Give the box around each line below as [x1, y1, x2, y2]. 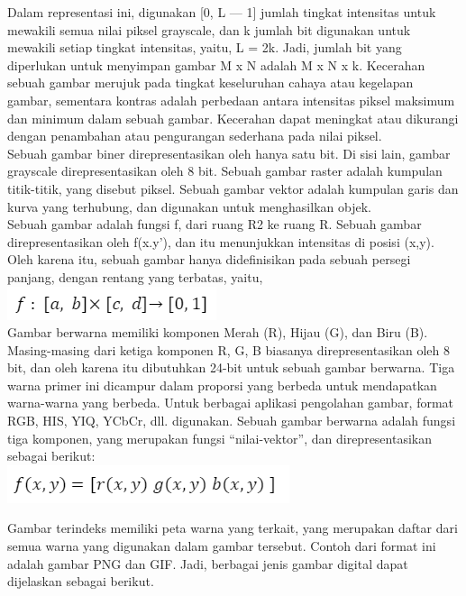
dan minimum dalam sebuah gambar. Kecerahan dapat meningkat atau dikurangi [7, 108, 459, 127]
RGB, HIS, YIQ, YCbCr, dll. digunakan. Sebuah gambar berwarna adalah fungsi [7, 411, 456, 430]
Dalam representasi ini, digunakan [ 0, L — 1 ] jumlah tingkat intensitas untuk [7, 3, 436, 21]
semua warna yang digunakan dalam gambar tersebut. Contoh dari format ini [7, 536, 436, 555]
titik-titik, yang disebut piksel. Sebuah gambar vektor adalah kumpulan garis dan [7, 179, 459, 197]
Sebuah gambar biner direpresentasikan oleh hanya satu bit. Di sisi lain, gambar [7, 143, 451, 162]
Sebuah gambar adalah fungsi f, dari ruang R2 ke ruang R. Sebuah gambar [7, 215, 422, 234]
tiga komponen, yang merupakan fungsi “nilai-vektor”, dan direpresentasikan [7, 428, 433, 447]
